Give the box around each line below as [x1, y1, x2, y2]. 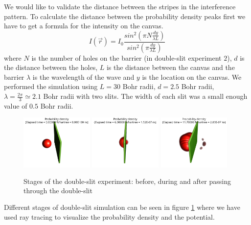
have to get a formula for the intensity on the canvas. [4, 21, 163, 31]
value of [4, 100, 27, 111]
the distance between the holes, [4, 62, 98, 72]
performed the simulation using [4, 81, 98, 91]
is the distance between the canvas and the [106, 62, 235, 72]
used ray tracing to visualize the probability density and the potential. [4, 211, 215, 222]
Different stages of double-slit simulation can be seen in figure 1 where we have [4, 202, 240, 212]
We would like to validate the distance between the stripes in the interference [4, 1, 236, 11]
